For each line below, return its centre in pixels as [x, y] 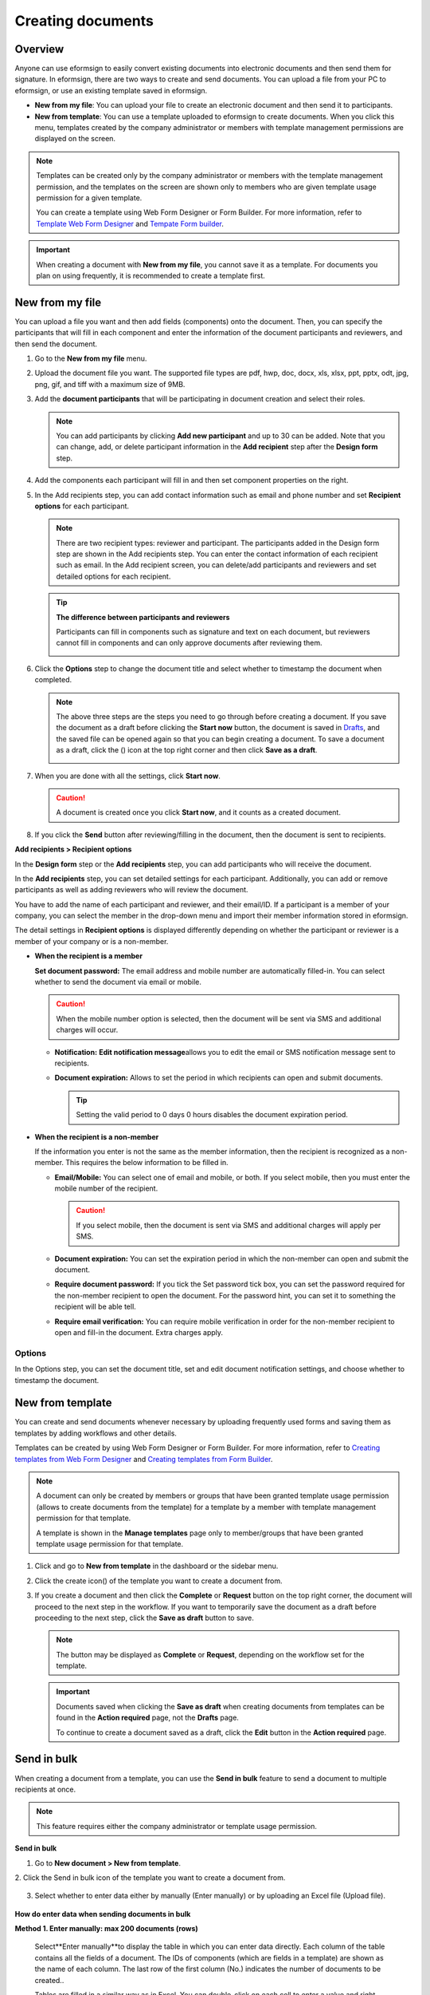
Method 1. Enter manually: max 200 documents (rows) [106, 1929]
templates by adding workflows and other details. [96, 1433]
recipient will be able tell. [96, 1307]
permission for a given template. [89, 198]
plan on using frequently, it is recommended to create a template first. [151, 275]
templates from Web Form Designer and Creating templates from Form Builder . [144, 1459]
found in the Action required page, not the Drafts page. [147, 1718]
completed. [53, 680]
